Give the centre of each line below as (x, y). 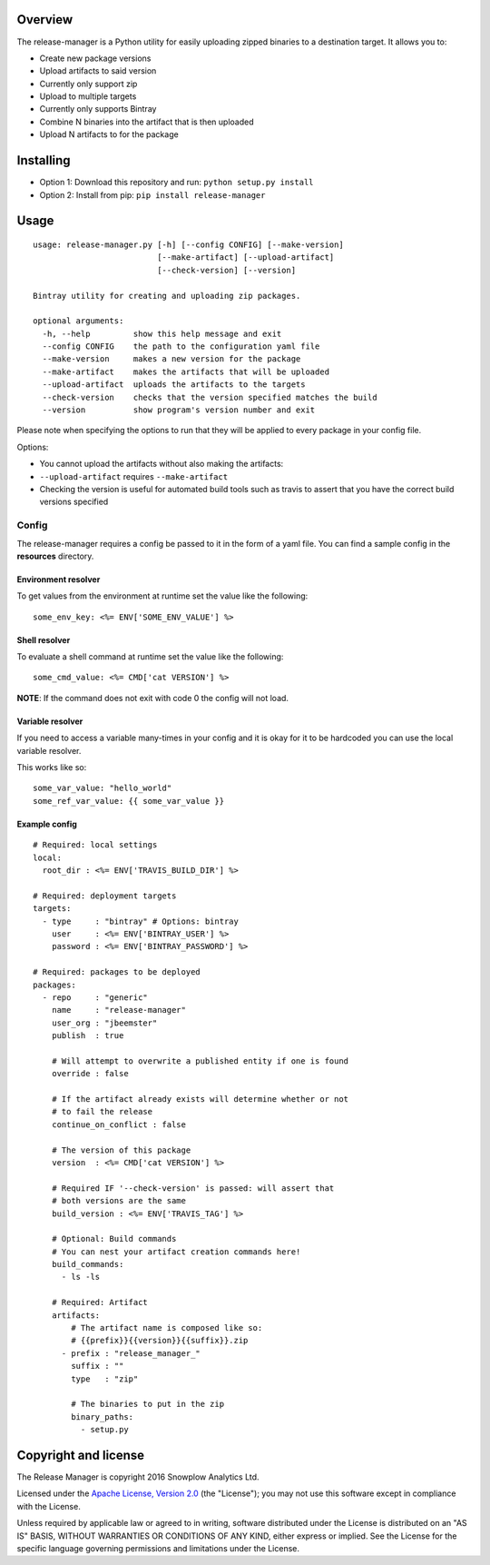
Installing (44, 160)
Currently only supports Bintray (98, 109)
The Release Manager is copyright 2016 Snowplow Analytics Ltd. (138, 1477)
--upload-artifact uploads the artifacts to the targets (174, 385)
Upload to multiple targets (88, 96)
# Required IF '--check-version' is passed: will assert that (193, 1188)
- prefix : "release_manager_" (131, 1353)
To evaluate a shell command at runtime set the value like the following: (150, 657)
